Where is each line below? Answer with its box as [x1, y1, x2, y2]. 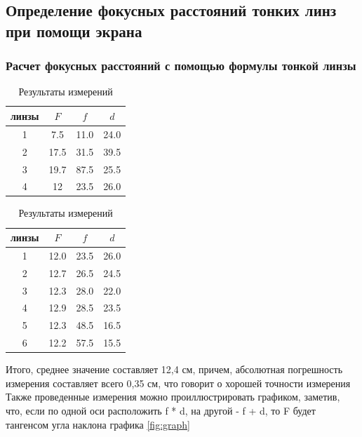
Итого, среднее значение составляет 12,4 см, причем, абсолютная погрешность [6, 362, 343, 377]
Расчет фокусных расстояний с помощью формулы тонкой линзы [6, 57, 356, 74]
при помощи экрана [6, 20, 142, 41]
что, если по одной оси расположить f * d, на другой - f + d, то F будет [6, 403, 316, 417]
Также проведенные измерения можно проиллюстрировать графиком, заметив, [6, 389, 340, 404]
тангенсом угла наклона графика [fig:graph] [6, 417, 190, 431]
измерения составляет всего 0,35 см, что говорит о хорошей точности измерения [6, 375, 351, 390]
